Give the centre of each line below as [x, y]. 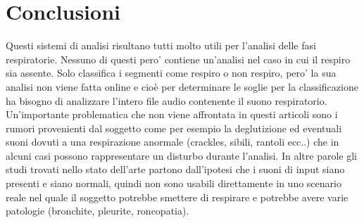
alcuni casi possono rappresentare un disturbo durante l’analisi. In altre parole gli [181, 155]
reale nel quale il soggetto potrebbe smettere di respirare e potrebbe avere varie [177, 197]
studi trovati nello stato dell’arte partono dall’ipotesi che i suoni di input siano [175, 169]
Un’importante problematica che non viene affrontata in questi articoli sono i [172, 114]
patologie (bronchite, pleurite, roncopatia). [98, 211]
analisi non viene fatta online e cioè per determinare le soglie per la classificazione [182, 86]
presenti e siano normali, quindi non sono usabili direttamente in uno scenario [174, 183]
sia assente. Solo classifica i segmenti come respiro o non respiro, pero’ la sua [171, 73]
